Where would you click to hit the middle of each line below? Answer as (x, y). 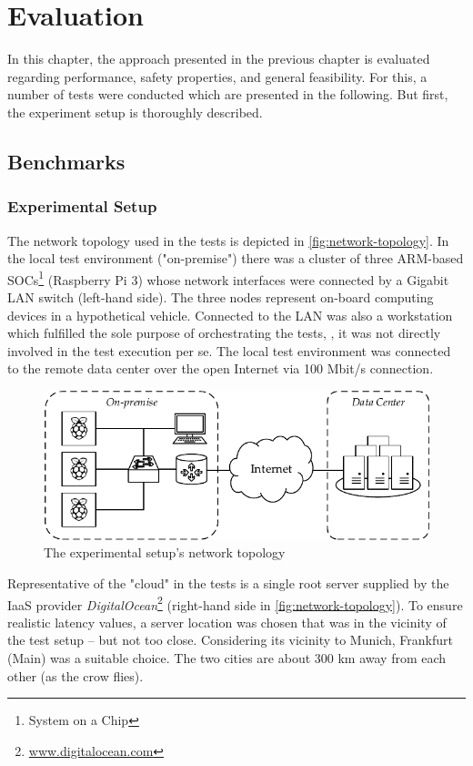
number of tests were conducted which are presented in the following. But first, (228, 94)
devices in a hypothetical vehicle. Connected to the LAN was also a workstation (230, 315)
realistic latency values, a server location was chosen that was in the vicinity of (227, 622)
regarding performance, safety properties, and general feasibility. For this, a (217, 76)
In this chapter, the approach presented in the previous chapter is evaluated (219, 59)
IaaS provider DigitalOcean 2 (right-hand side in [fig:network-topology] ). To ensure (235, 603)
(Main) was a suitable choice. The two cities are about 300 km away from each (227, 658)
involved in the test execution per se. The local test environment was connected (229, 350)
